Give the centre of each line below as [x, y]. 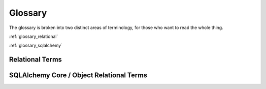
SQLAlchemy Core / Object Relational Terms [78, 75]
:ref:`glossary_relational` [33, 36]
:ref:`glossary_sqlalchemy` [36, 45]
